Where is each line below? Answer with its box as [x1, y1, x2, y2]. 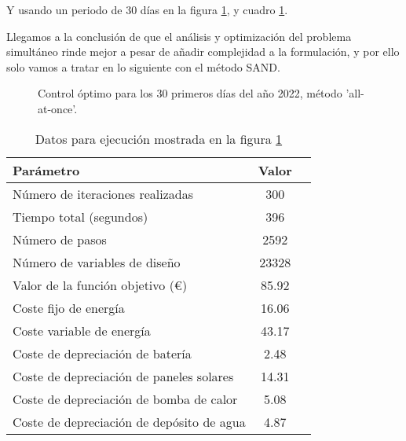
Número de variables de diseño [13, 252, 181, 271]
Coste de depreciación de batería [13, 344, 192, 362]
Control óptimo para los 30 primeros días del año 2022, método [38, 85, 342, 101]
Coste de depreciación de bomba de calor [13, 389, 238, 408]
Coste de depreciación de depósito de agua [13, 412, 246, 431]
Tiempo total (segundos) [13, 207, 148, 226]
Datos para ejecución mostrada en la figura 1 [35, 129, 283, 148]
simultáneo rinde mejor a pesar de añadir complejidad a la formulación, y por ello [6, 43, 400, 60]
